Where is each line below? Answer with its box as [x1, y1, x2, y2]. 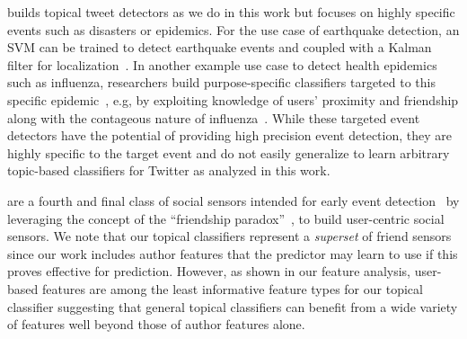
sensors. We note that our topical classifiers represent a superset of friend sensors [7, 227, 452, 245]
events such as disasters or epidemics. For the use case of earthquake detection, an [7, 20, 460, 39]
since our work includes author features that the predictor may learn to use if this [7, 244, 458, 263]
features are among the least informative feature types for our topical [41, 279, 423, 298]
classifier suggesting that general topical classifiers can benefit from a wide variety [7, 297, 458, 316]
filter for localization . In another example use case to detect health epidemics [7, 55, 437, 74]
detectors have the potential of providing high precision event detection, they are [7, 126, 452, 145]
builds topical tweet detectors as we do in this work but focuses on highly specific [7, 3, 455, 21]
